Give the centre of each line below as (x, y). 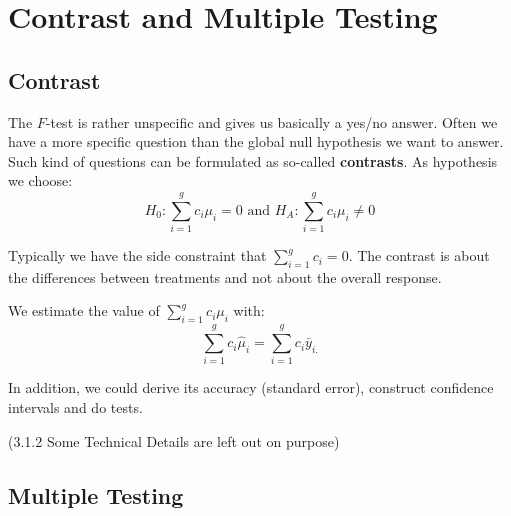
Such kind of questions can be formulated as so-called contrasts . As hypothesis (253, 160)
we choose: (40, 180)
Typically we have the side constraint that (137, 255)
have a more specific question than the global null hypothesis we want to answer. (256, 141)
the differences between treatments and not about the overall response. (225, 276)
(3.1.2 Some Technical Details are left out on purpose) (174, 440)
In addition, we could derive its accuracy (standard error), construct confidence (251, 387)
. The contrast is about (419, 255)
